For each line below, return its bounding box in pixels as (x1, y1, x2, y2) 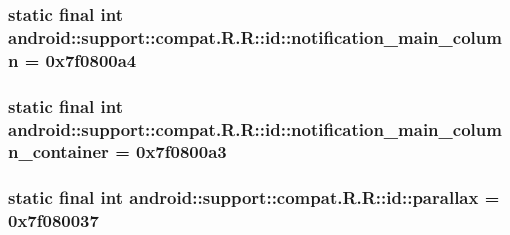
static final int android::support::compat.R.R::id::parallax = (8, 185, 500, 210)
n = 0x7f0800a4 (8, 47, 137, 72)
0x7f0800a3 (136, 139, 227, 164)
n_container (8, 139, 109, 164)
